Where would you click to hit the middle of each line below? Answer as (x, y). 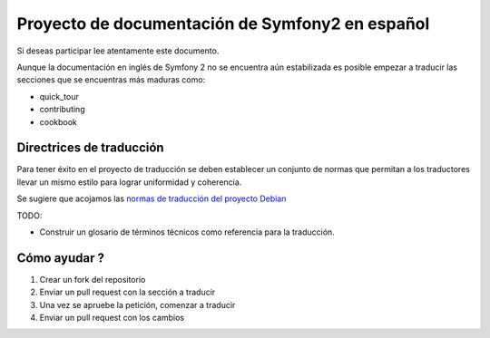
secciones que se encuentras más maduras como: (111, 80)
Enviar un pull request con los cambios (112, 318)
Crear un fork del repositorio (93, 279)
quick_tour (59, 96)
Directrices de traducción (90, 148)
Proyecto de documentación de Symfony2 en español (223, 24)
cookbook (58, 121)
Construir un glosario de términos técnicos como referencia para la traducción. (187, 232)
